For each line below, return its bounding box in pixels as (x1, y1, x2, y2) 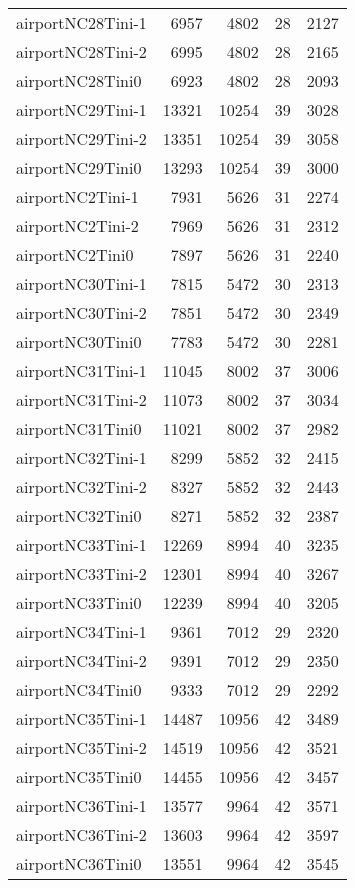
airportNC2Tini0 (16, 243, 134, 266)
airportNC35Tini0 (16, 765, 142, 788)
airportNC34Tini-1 (16, 620, 147, 643)
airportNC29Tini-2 (16, 127, 147, 150)
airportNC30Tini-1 (16, 272, 147, 295)
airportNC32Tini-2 (16, 475, 147, 498)
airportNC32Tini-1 (16, 446, 147, 469)
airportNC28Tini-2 (16, 40, 147, 63)
